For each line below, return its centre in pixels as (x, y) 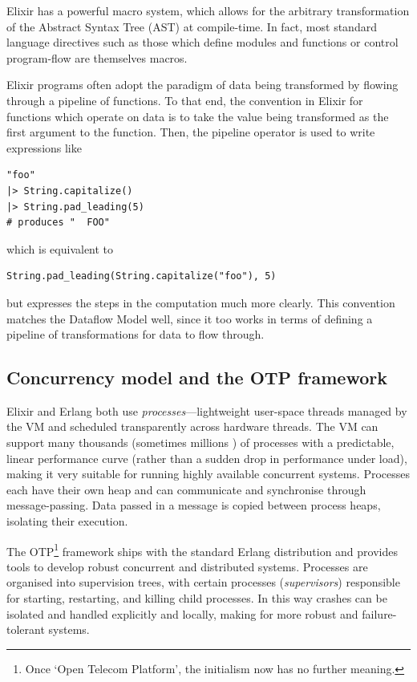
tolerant (26, 629)
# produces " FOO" (58, 223)
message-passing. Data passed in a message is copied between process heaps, (194, 505)
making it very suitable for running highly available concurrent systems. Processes (208, 474)
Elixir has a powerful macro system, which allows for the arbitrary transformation (208, 10)
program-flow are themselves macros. (97, 57)
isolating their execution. (67, 521)
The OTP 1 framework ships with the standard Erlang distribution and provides (202, 550)
